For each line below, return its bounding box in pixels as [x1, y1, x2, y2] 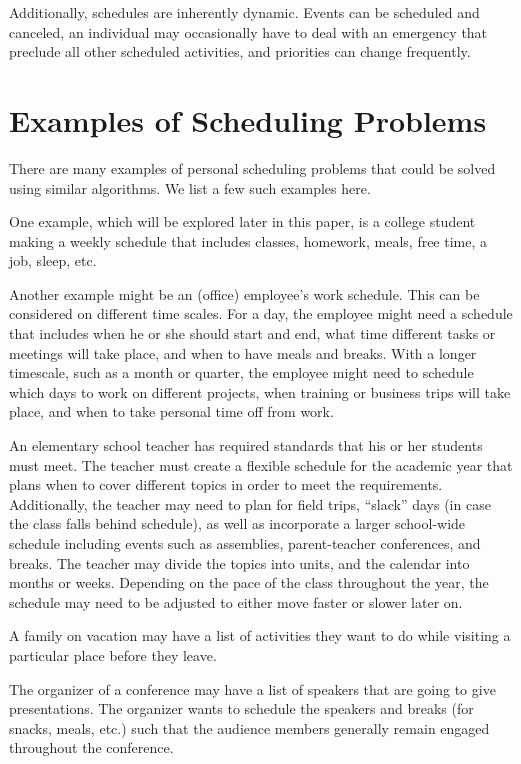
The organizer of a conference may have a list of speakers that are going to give [9, 678, 496, 699]
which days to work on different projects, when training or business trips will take [9, 381, 511, 402]
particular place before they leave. [9, 644, 217, 665]
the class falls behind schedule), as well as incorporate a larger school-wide [9, 513, 466, 534]
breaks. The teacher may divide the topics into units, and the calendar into [9, 552, 470, 573]
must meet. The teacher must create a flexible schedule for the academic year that [9, 454, 513, 475]
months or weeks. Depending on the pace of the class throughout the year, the [9, 572, 489, 593]
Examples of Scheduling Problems [9, 99, 487, 140]
